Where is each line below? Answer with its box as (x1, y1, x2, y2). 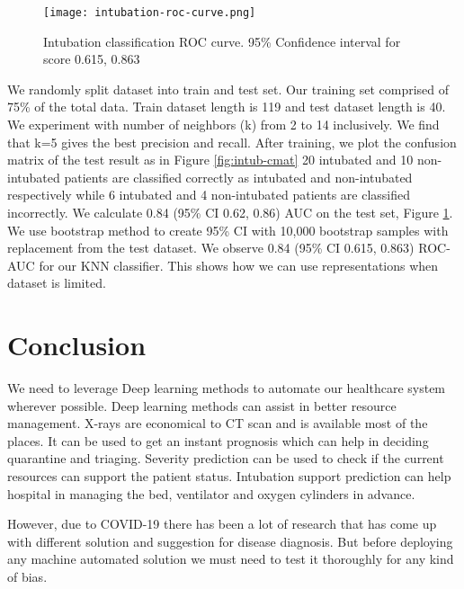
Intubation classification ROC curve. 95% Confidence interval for (43, 31, 401, 50)
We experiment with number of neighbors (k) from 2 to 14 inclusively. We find (7, 115, 440, 134)
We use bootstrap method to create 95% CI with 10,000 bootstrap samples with (7, 220, 449, 239)
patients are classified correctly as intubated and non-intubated (64, 167, 413, 186)
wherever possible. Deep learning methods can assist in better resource (7, 396, 397, 415)
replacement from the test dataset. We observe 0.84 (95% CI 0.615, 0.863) (7, 238, 415, 257)
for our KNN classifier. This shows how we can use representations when (39, 255, 439, 274)
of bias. (7, 567, 48, 586)
